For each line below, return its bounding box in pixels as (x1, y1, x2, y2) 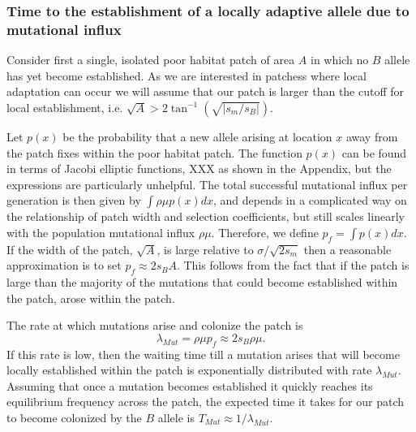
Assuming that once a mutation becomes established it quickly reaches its (6, 377, 373, 394)
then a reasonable (303, 240, 392, 257)
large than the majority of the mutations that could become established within (6, 274, 398, 291)
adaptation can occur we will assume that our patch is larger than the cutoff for (6, 83, 405, 100)
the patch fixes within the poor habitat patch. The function (6, 144, 302, 161)
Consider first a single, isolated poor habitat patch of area (6, 51, 295, 68)
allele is (157, 409, 195, 426)
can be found (341, 144, 407, 161)
